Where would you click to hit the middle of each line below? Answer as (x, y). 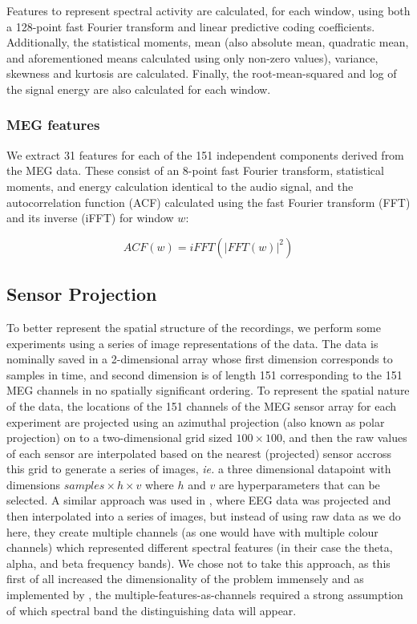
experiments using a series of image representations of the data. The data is (192, 343)
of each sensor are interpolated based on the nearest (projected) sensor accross (199, 453)
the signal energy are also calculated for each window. (139, 89)
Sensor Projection (82, 294)
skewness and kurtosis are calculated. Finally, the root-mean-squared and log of (202, 73)
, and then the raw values (345, 438)
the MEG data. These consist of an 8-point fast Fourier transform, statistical (195, 170)
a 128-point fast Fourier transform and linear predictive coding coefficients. (191, 26)
